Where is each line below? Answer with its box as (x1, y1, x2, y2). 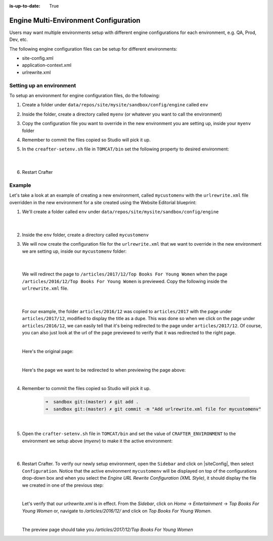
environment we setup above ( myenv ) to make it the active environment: (22, 438, 173, 444)
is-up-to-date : (9, 3, 40, 9)
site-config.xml (22, 55, 54, 61)
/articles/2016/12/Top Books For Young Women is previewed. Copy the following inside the (22, 278, 227, 284)
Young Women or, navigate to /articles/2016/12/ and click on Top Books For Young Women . (22, 508, 212, 514)
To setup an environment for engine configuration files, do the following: (9, 93, 160, 98)
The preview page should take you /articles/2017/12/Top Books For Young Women (22, 526, 193, 532)
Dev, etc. (9, 36, 28, 43)
